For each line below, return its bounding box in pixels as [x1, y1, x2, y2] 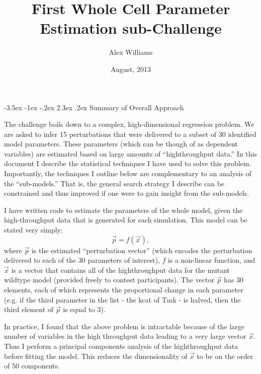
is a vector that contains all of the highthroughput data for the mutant [11, 264, 230, 275]
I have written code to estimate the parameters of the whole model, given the [4, 204, 243, 215]
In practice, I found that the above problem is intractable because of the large [4, 321, 244, 331]
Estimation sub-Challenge [40, 18, 222, 38]
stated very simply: [4, 225, 63, 235]
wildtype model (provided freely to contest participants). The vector [4, 274, 214, 285]
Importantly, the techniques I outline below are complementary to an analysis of [4, 168, 251, 179]
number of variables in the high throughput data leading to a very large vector [4, 331, 246, 341]
